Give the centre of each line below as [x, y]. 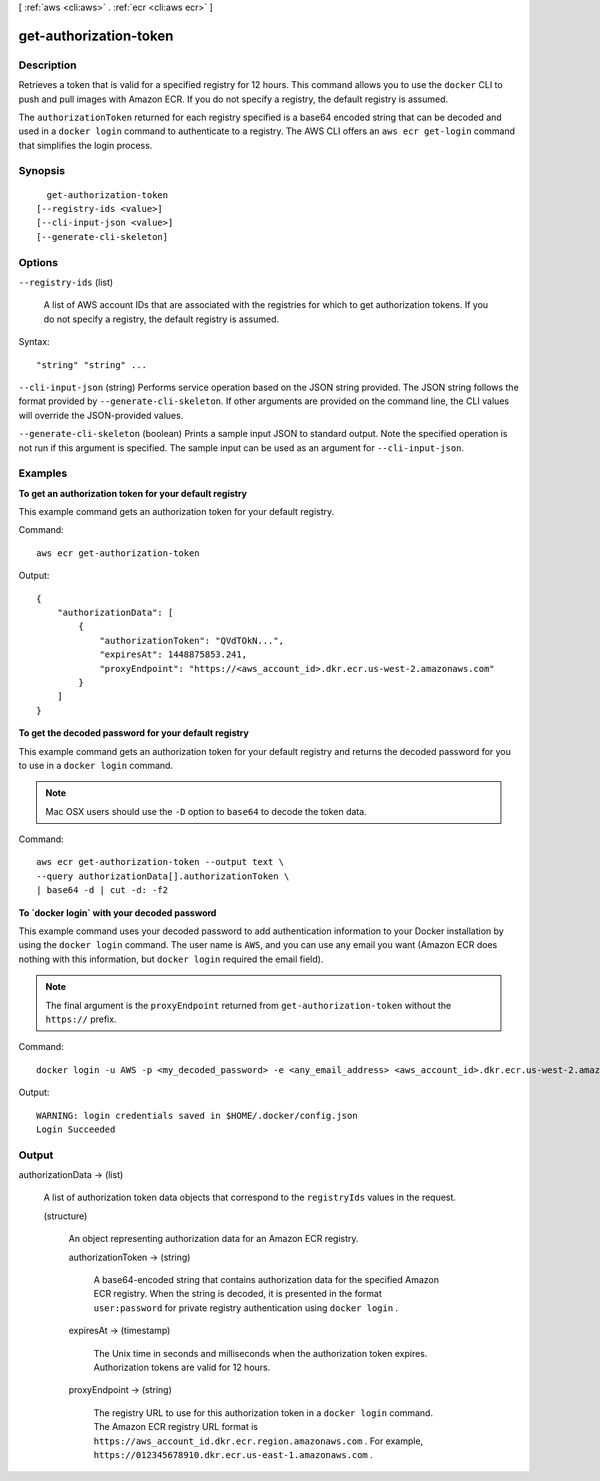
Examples [43, 473]
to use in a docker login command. [96, 765]
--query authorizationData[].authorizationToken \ [163, 876]
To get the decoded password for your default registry [133, 733]
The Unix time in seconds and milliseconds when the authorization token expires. [260, 1353]
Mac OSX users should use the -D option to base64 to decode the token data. [206, 811]
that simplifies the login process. [85, 145]
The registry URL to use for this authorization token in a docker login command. [263, 1412]
